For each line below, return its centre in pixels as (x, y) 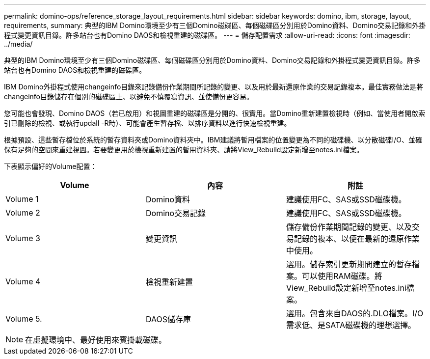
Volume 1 (22, 199)
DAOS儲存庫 (168, 319)
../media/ (18, 44)
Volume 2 (23, 213)
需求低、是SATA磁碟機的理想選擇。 (351, 325)
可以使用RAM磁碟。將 (342, 276)
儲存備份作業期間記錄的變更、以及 (349, 227)
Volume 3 (23, 238)
